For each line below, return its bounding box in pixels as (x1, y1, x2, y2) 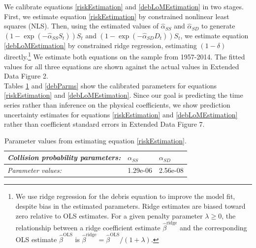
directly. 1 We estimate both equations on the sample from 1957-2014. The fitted (4, 50, 245, 62)
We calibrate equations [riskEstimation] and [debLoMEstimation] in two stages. (4, 1, 244, 11)
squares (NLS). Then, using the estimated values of (4, 21, 159, 31)
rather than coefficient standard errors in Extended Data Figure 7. (4, 119, 205, 129)
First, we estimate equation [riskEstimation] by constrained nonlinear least (4, 11, 229, 21)
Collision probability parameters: (7, 152, 121, 163)
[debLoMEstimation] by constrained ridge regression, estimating (4, 40, 197, 50)
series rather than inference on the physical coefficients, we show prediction (4, 100, 230, 110)
